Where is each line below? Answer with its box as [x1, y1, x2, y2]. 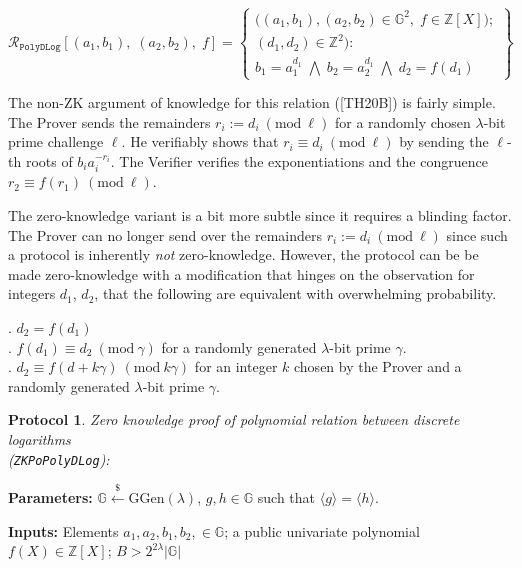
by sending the [399, 131, 489, 152]
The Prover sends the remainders [8, 111, 211, 132]
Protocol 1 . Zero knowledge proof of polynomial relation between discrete [8, 409, 460, 430]
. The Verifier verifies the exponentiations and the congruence [110, 151, 488, 172]
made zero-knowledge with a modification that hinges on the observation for [8, 263, 475, 284]
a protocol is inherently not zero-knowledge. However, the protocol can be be [8, 244, 479, 265]
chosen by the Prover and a [294, 356, 462, 377]
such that [257, 487, 316, 508]
